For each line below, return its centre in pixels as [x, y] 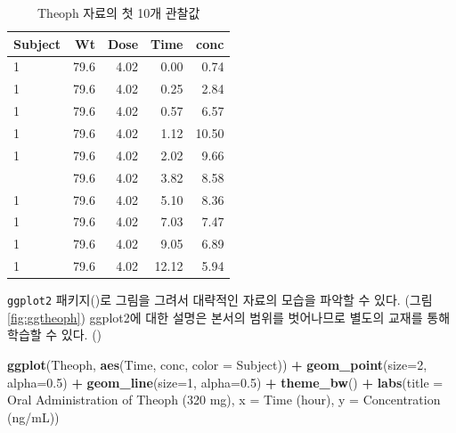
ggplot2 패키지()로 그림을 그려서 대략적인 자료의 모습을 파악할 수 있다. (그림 [220, 300]
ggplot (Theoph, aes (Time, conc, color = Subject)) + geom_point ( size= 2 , [217, 364]
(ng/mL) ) [33, 417]
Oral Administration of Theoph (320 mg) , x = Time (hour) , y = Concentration [224, 400]
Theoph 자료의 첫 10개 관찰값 [119, 12]
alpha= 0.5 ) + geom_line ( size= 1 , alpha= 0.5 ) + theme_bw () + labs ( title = [225, 382]
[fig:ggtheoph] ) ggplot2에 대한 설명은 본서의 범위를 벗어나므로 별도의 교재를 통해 [229, 317]
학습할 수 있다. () [55, 335]
